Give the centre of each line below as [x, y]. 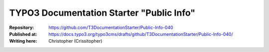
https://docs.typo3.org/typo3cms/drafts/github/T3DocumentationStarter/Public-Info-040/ [141, 34]
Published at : [23, 34]
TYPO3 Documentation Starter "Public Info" [102, 13]
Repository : [22, 27]
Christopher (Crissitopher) [75, 41]
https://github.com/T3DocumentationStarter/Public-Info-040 [111, 27]
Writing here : [23, 41]
